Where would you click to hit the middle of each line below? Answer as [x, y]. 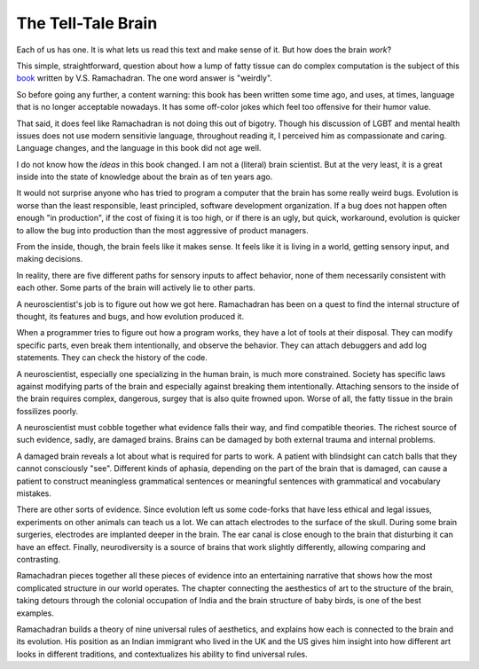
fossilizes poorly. [47, 411]
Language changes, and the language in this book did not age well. [139, 148]
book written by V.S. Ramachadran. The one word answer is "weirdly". [144, 78]
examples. [35, 613]
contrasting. [39, 559]
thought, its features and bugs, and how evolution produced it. [130, 316]
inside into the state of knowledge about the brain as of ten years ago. [145, 177]
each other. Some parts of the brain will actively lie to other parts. [136, 287]
